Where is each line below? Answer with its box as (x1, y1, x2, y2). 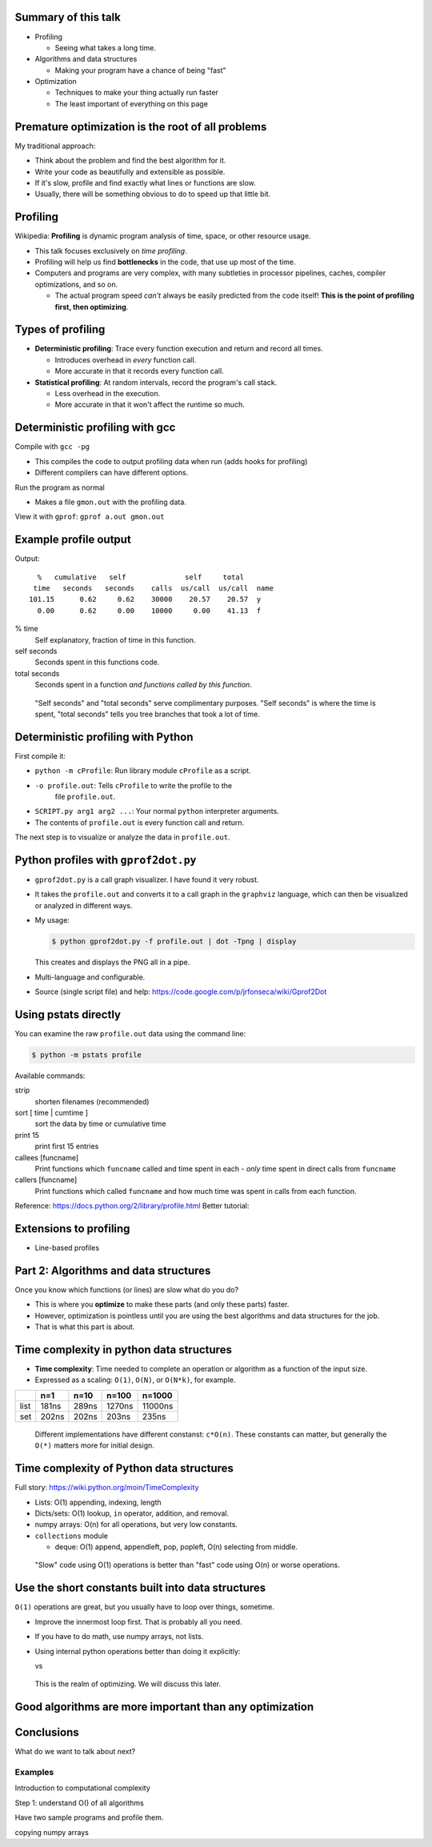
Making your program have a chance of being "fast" (54, 65, 226, 75)
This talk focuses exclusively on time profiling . (34, 246, 187, 255)
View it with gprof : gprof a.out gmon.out (14, 512, 165, 522)
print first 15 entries (34, 1141, 99, 1152)
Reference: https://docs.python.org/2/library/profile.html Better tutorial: (14, 1201, 250, 1211)
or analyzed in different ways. (34, 900, 133, 910)
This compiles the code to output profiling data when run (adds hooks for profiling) (34, 456, 308, 466)
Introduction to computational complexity (14, 1783, 151, 1793)
